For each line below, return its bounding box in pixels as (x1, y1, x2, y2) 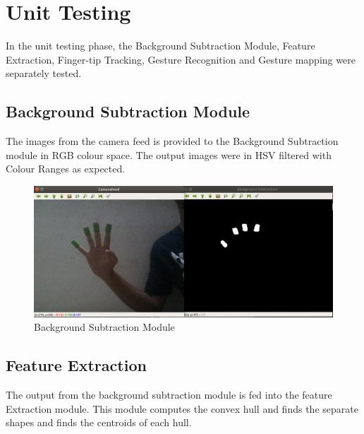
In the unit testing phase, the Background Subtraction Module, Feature (6, 38, 315, 53)
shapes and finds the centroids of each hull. (6, 415, 192, 430)
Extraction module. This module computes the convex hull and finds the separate (6, 401, 358, 416)
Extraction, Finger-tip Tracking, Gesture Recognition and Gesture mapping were (6, 52, 356, 66)
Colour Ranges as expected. (6, 161, 126, 176)
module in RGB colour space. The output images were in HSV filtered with (6, 147, 332, 162)
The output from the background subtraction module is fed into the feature (6, 387, 332, 402)
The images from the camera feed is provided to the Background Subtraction (6, 134, 339, 148)
